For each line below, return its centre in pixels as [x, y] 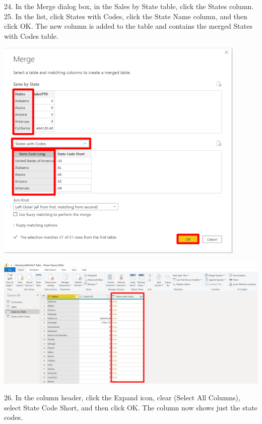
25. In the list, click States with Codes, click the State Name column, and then [126, 16]
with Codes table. [31, 36]
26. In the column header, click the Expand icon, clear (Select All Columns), [122, 398]
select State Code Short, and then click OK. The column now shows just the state [131, 407]
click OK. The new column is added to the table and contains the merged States [128, 26]
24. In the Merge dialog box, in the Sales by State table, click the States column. [129, 6]
